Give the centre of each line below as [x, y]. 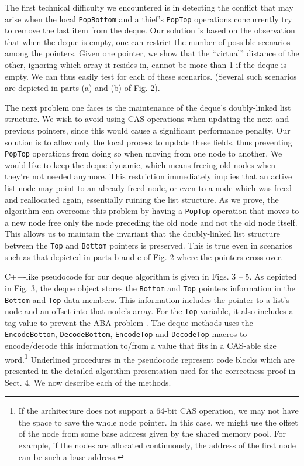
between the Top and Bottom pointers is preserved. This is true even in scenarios [148, 245]
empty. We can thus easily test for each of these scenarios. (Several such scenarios [151, 76]
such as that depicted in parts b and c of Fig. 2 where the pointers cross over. [144, 256]
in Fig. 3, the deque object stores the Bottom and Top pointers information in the [150, 288]
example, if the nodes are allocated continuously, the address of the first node [157, 445]
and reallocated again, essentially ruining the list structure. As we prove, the [142, 199]
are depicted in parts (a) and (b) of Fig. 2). [82, 88]
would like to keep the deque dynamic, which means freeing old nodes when [140, 164]
